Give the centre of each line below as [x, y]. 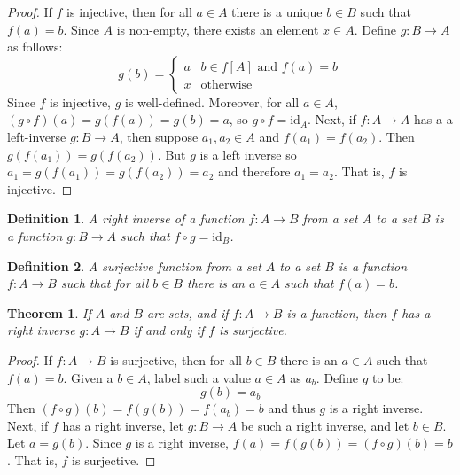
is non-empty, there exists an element [218, 29]
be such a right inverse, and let [325, 425]
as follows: [35, 47]
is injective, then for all [129, 12]
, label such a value [199, 377]
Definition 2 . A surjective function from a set [134, 265]
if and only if [169, 330]
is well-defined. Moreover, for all [212, 101]
